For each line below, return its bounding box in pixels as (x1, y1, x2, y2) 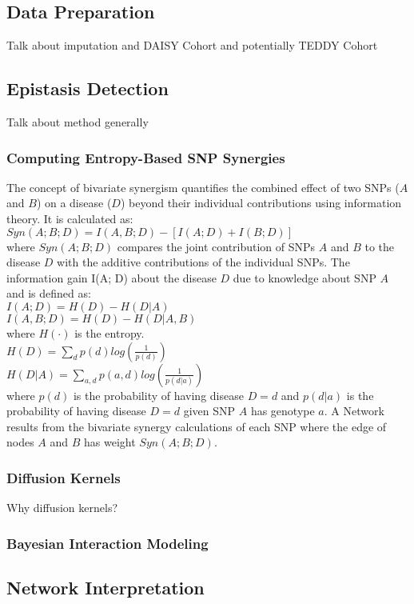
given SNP (183, 402, 236, 419)
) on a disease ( (36, 194, 112, 211)
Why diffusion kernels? (6, 499, 118, 516)
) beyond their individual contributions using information (120, 194, 402, 211)
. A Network (324, 402, 384, 419)
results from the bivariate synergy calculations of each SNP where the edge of (6, 418, 387, 434)
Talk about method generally (6, 114, 149, 130)
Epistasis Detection (6, 76, 169, 101)
